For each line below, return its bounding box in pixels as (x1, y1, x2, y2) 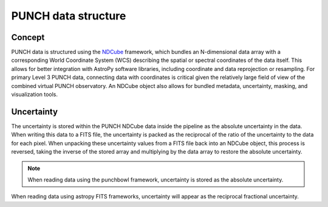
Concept (11, 32, 45, 42)
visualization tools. (11, 91, 58, 98)
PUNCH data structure (11, 9, 126, 22)
